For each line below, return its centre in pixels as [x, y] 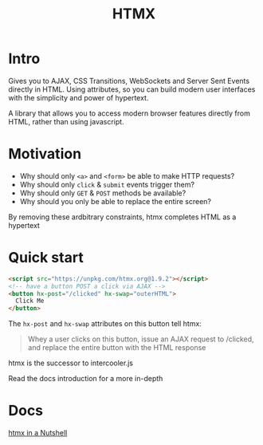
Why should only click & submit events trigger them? [107, 184]
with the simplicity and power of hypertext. [79, 97]
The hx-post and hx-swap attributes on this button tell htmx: [105, 324]
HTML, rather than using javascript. [67, 121]
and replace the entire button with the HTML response [117, 348]
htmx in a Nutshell [38, 433]
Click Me [30, 301]
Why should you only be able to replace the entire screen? [116, 201]
